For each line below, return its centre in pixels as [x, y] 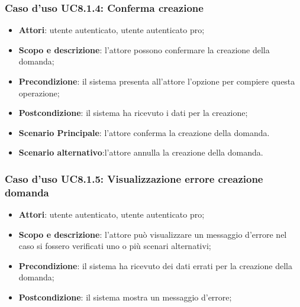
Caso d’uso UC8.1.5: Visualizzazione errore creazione [134, 178]
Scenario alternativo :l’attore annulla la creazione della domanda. [141, 152]
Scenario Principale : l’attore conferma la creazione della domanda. [144, 132]
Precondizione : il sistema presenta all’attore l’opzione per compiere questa [157, 81]
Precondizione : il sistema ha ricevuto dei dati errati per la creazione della [155, 265]
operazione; [39, 93]
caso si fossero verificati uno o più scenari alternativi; [115, 246]
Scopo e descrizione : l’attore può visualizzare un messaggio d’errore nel [153, 234]
